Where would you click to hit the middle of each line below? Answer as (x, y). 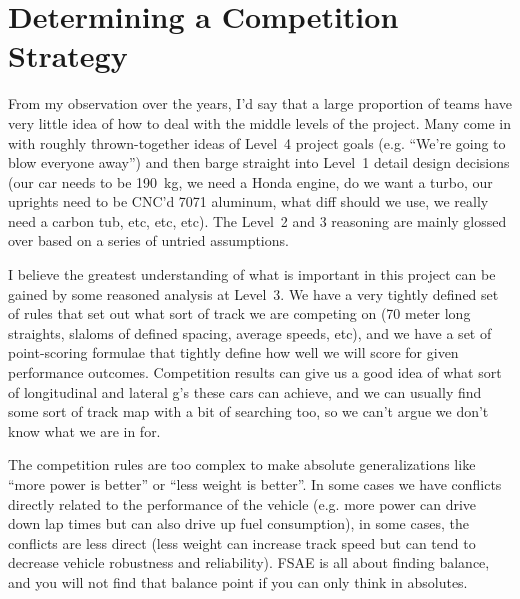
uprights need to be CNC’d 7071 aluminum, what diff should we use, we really (248, 201)
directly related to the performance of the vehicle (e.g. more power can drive (242, 503)
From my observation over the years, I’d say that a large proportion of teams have (260, 103)
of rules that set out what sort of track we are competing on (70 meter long (239, 313)
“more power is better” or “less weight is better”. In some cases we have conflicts (255, 484)
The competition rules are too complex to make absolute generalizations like (242, 464)
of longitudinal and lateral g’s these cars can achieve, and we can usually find (245, 391)
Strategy (68, 55)
